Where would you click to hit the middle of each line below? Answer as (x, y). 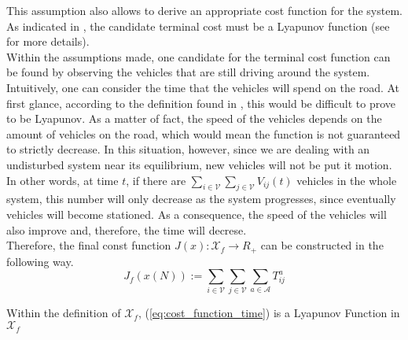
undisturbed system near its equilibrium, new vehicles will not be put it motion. (199, 164)
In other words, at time (62, 180)
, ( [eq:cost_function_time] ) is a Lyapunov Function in (269, 313)
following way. (40, 261)
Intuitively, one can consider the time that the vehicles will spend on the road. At (203, 87)
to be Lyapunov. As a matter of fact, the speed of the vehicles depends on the (194, 118)
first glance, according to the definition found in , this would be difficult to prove (201, 103)
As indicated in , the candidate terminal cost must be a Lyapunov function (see (198, 26)
